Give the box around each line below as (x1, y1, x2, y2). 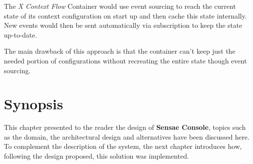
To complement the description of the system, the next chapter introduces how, (4, 141, 242, 151)
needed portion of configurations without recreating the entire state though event (4, 55, 247, 65)
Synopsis (4, 94, 63, 114)
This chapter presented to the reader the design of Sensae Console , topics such (4, 122, 246, 132)
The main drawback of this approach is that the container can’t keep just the (4, 46, 235, 56)
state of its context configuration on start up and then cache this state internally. (4, 10, 247, 20)
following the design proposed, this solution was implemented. (4, 151, 189, 161)
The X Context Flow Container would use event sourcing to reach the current (4, 1, 236, 11)
